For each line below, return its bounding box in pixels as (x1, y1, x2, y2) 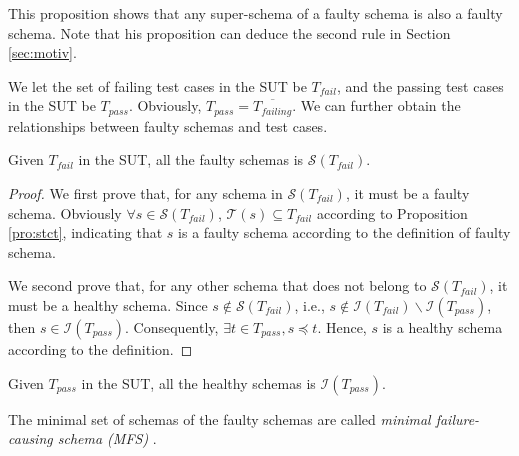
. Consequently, (125, 316, 219, 337)
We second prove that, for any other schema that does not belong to (8, 275, 427, 296)
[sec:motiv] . (8, 42, 77, 63)
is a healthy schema (382, 316, 503, 337)
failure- (435, 408, 480, 429)
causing (8, 428, 53, 449)
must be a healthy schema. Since (8, 294, 208, 315)
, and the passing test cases (336, 75, 504, 96)
